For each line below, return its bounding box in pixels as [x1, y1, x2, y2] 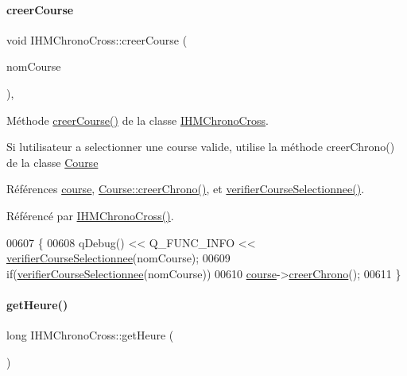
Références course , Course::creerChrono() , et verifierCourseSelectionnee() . [6, 180, 365, 197]
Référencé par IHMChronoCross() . [6, 207, 174, 223]
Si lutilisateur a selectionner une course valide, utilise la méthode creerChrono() [6, 138, 395, 155]
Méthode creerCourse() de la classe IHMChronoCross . [6, 111, 269, 128]
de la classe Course [6, 153, 99, 170]
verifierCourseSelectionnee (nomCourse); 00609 [6, 250, 231, 266]
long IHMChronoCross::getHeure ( [6, 327, 174, 343]
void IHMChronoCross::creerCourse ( [6, 31, 188, 48]
